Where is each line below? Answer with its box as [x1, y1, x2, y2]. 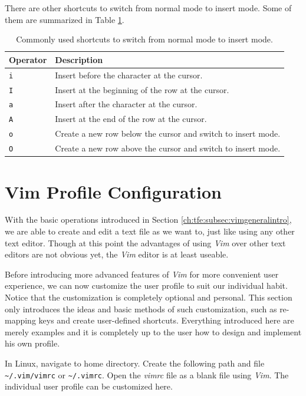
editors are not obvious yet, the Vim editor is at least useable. [5, 248, 229, 260]
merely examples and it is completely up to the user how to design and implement [5, 325, 302, 338]
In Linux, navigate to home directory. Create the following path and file [5, 357, 265, 369]
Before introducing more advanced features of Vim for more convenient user [5, 268, 279, 280]
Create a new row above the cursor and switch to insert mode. [55, 142, 281, 154]
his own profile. [5, 337, 60, 349]
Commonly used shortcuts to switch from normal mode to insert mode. [16, 33, 273, 45]
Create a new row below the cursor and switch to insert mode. [55, 127, 281, 140]
